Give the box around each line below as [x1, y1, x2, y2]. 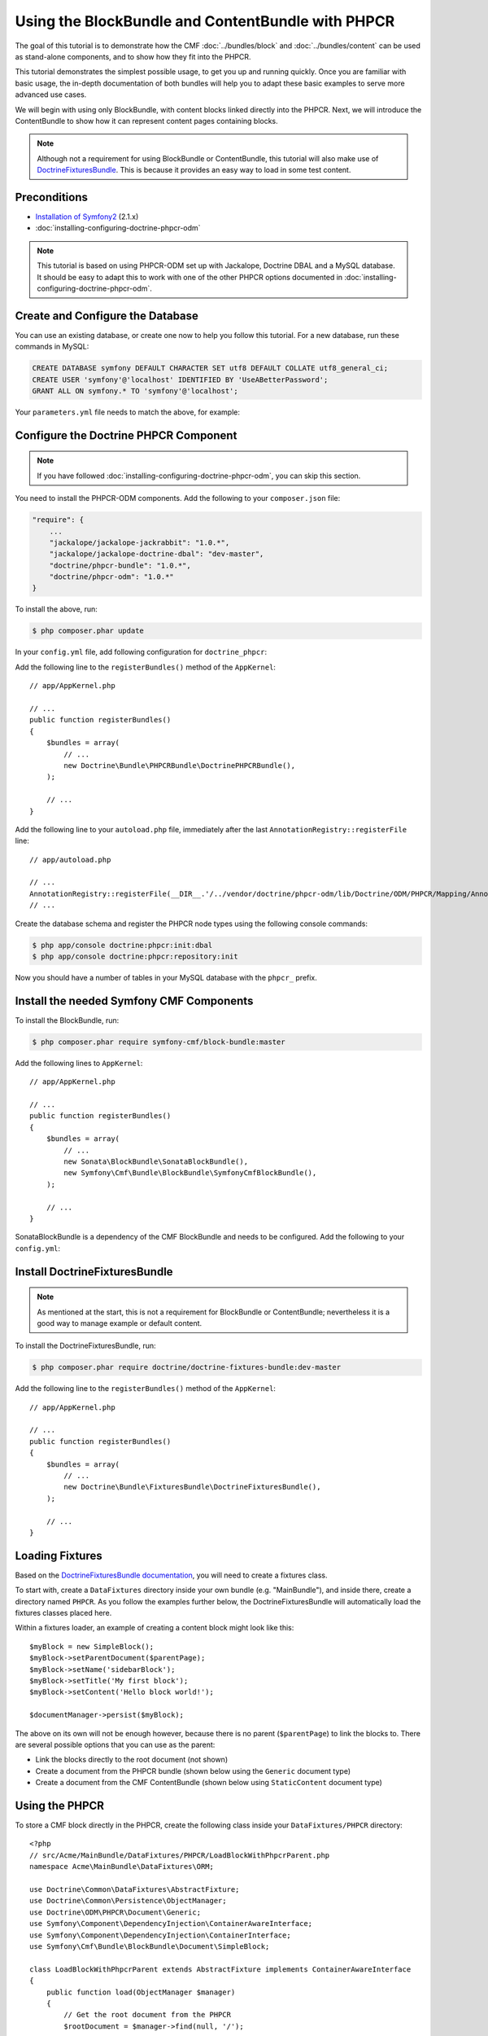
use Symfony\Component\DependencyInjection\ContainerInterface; [29, 1930, 292, 1940]
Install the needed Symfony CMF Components [15, 994, 254, 1007]
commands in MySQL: [15, 342, 89, 352]
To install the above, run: [15, 604, 98, 614]
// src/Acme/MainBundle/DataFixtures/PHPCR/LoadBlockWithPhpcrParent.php [29, 1850, 330, 1860]
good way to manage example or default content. [37, 1318, 203, 1327]
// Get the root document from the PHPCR [63, 2010, 232, 2020]
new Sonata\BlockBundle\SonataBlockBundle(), [63, 1157, 248, 1166]
